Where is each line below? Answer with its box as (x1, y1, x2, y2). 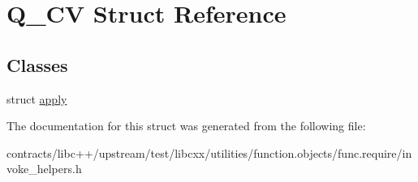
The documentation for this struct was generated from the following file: (6, 117, 366, 134)
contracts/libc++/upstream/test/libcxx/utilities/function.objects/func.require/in (6, 144, 412, 161)
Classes (6, 52, 68, 77)
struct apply (6, 90, 67, 107)
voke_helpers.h (6, 160, 82, 177)
